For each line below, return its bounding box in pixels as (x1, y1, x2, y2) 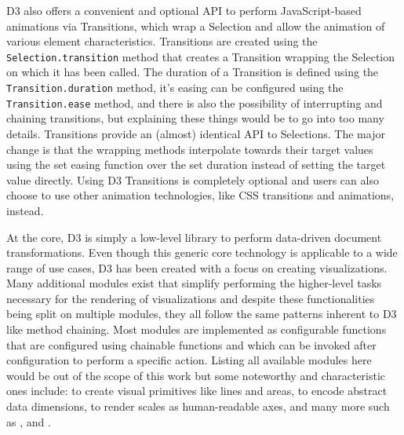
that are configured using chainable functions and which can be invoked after (6, 336, 377, 353)
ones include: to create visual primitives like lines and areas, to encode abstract (6, 382, 388, 399)
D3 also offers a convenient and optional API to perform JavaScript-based (6, 2, 362, 18)
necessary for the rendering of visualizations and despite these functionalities (6, 290, 375, 306)
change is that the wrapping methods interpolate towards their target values (6, 141, 373, 157)
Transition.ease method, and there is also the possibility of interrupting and (6, 94, 383, 111)
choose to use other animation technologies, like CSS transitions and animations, (6, 187, 395, 203)
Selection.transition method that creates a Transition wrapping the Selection (6, 48, 395, 64)
